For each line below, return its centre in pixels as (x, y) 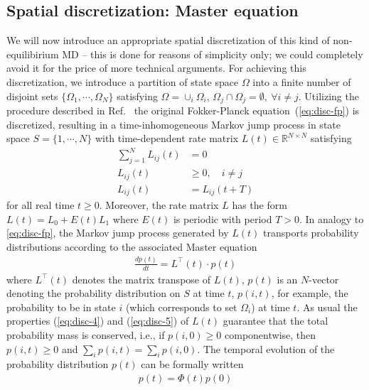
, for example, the (310, 293)
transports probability (311, 233)
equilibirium (33, 54)
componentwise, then (271, 335)
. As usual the (327, 307)
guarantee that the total (276, 321)
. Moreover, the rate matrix (159, 205)
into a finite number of (302, 81)
